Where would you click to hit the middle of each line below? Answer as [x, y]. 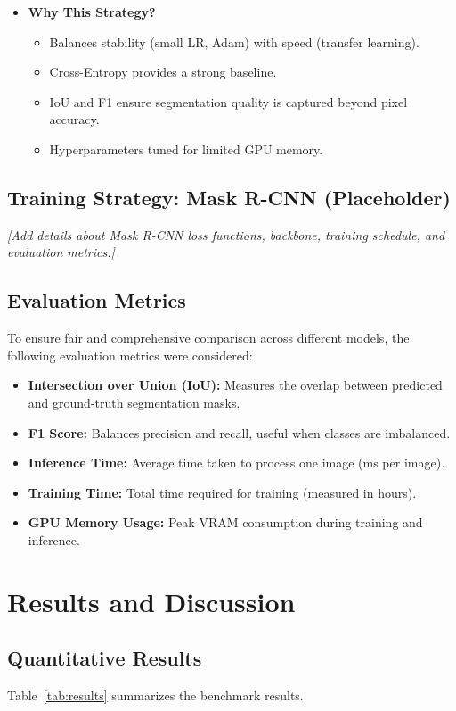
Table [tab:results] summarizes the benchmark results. [155, 695]
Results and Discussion [151, 601]
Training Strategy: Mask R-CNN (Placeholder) [229, 197]
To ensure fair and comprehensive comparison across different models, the [208, 338]
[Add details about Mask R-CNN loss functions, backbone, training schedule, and [226, 234]
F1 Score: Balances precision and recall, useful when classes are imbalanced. [239, 432]
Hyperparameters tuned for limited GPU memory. [186, 149]
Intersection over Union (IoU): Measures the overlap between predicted [235, 385]
